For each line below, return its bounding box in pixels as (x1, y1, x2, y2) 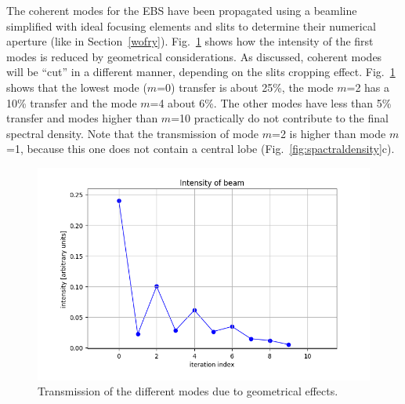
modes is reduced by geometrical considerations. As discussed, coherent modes (6, 48, 382, 64)
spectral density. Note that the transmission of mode (6, 125, 259, 141)
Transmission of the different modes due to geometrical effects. (38, 383, 338, 399)
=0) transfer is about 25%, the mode (157, 78, 334, 95)
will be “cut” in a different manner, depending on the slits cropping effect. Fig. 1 (6, 64, 396, 80)
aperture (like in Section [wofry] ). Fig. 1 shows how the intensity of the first (6, 33, 374, 49)
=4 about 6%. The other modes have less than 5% (150, 94, 392, 111)
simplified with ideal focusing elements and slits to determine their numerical (6, 17, 376, 34)
